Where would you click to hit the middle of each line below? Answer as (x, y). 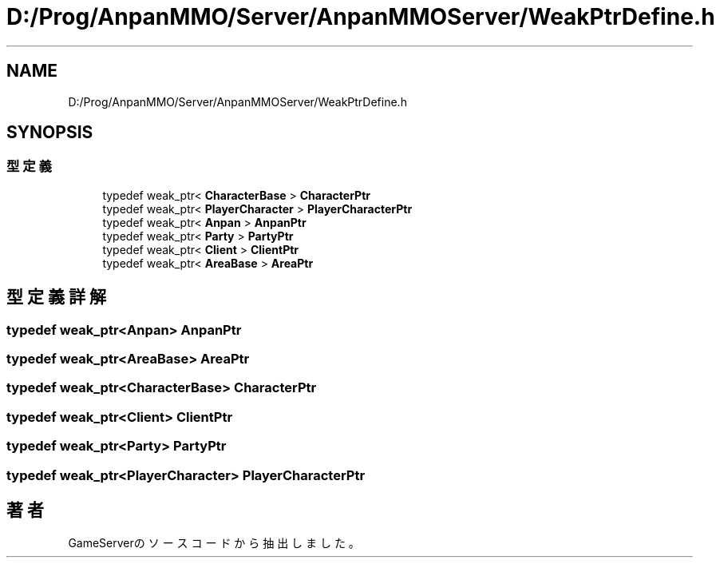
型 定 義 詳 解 (56, 297)
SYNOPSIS (50, 133)
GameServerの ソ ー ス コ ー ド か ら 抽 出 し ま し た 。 (214, 543)
